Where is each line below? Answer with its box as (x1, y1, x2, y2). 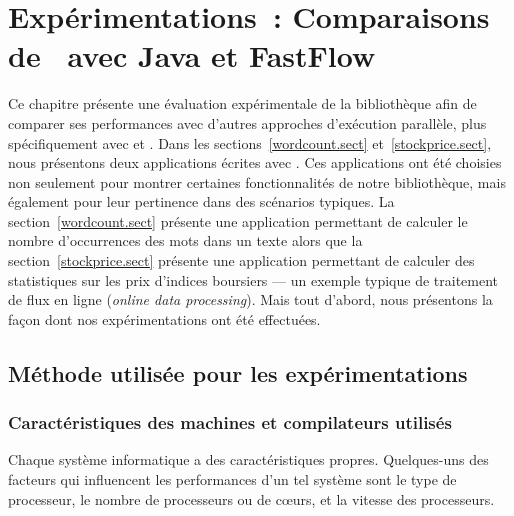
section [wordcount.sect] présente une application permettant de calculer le (8, 210, 468, 231)
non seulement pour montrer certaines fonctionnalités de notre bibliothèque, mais (8, 171, 506, 192)
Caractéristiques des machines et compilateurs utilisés (8, 410, 452, 435)
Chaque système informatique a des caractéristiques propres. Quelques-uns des (8, 449, 489, 470)
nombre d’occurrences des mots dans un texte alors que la (8, 230, 363, 251)
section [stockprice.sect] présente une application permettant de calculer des (8, 250, 475, 271)
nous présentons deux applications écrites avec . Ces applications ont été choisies (8, 152, 502, 173)
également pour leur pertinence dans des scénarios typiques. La (8, 191, 395, 212)
